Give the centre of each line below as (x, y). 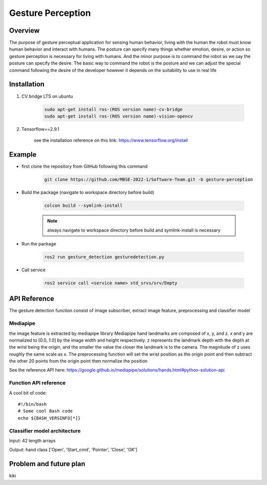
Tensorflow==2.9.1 (40, 129)
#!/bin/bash (32, 404)
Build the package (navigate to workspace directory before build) (88, 192)
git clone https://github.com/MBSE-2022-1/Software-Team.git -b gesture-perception (149, 180)
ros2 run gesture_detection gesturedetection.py (104, 257)
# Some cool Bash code (45, 411)
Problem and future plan (47, 464)
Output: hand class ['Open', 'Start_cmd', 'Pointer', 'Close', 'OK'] (73, 450)
